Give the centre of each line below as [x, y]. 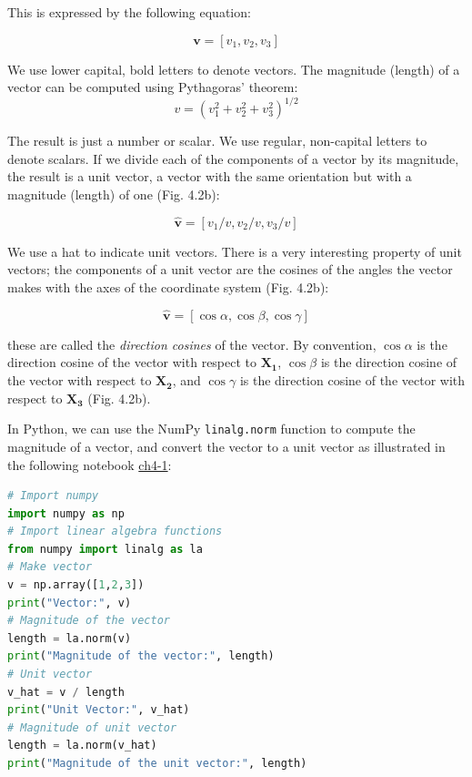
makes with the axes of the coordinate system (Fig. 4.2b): [168, 287]
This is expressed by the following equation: [129, 12]
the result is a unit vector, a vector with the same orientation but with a [210, 176]
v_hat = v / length [66, 692]
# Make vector [50, 567]
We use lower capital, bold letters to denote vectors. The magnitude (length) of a [234, 69]
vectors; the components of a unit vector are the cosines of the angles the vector [230, 269]
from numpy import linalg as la [105, 549]
